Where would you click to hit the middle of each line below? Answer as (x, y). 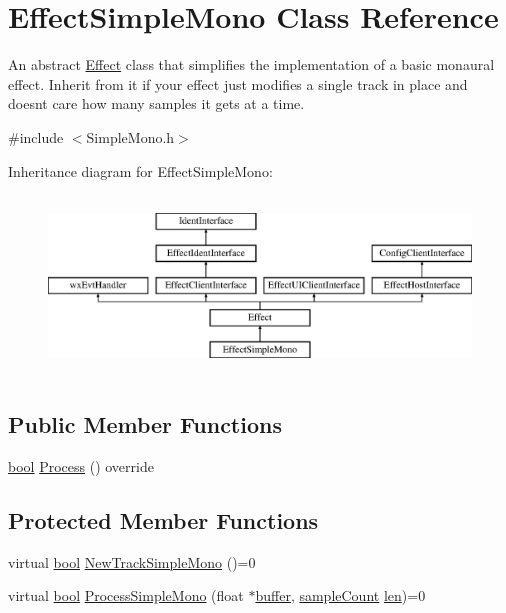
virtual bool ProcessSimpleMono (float (126, 595)
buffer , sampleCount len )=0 (340, 595)
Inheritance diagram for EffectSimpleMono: (140, 170)
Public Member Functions (145, 424)
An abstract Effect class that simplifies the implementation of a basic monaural (251, 64)
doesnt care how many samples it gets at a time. (156, 103)
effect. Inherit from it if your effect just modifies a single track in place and (238, 83)
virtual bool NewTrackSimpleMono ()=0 (132, 561)
